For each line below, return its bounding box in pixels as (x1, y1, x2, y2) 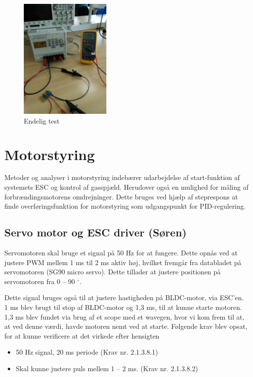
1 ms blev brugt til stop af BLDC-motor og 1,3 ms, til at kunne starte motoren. (4, 302, 242, 312)
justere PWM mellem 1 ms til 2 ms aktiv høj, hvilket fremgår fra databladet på (4, 257, 241, 267)
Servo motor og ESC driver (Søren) (4, 225, 187, 240)
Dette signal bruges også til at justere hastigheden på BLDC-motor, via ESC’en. (4, 292, 244, 303)
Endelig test (24, 115, 60, 126)
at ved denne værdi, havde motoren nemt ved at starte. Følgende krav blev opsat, (4, 321, 248, 331)
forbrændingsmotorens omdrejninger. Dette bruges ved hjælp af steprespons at (4, 191, 238, 201)
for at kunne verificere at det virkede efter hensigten (4, 330, 160, 341)
